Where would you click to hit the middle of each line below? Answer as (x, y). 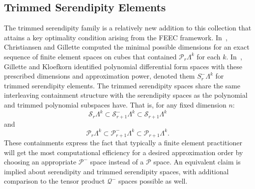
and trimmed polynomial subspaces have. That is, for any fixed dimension (115, 104)
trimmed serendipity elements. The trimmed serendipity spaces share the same (122, 85)
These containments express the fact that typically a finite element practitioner (123, 143)
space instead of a (117, 162)
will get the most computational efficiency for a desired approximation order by (124, 152)
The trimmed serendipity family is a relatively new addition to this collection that (128, 28)
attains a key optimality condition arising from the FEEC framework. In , (116, 37)
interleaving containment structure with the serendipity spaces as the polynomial (126, 95)
